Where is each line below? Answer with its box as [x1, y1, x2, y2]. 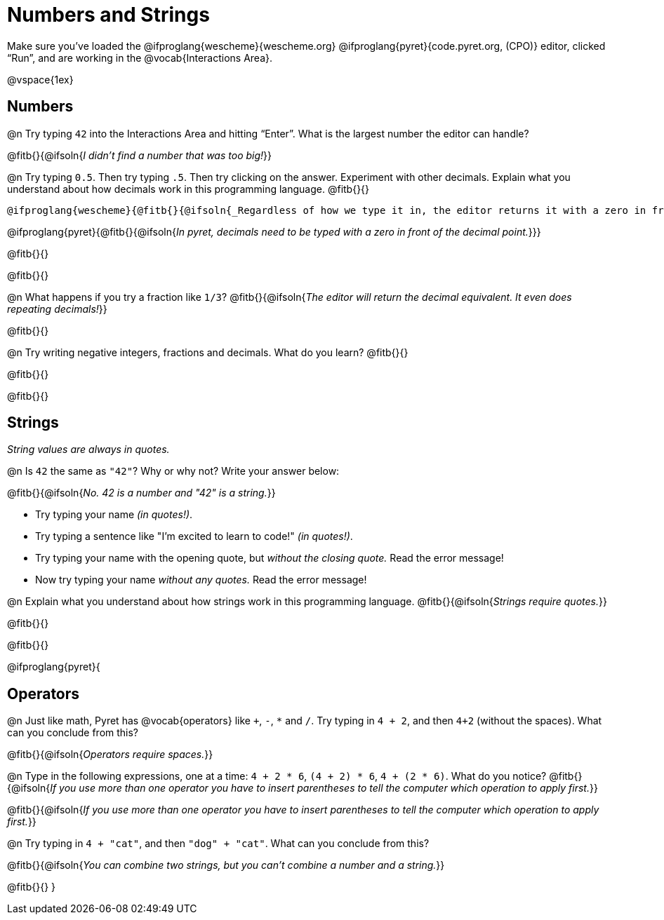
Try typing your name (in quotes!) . [35, 508, 193, 521]
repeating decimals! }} [7, 302, 107, 315]
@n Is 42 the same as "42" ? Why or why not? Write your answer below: [7, 465, 340, 478]
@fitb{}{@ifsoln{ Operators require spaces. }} [7, 748, 213, 761]
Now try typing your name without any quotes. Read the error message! [35, 574, 367, 586]
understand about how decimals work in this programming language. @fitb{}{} [7, 182, 370, 195]
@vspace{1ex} [7, 73, 74, 86]
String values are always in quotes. [7, 443, 170, 456]
